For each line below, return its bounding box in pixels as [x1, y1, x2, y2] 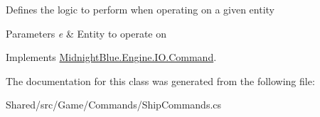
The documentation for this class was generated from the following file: [6, 73, 315, 88]
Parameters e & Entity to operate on [6, 26, 166, 40]
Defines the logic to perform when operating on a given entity [6, 2, 274, 16]
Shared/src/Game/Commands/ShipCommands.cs [6, 97, 222, 112]
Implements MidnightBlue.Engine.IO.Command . [6, 50, 217, 65]
